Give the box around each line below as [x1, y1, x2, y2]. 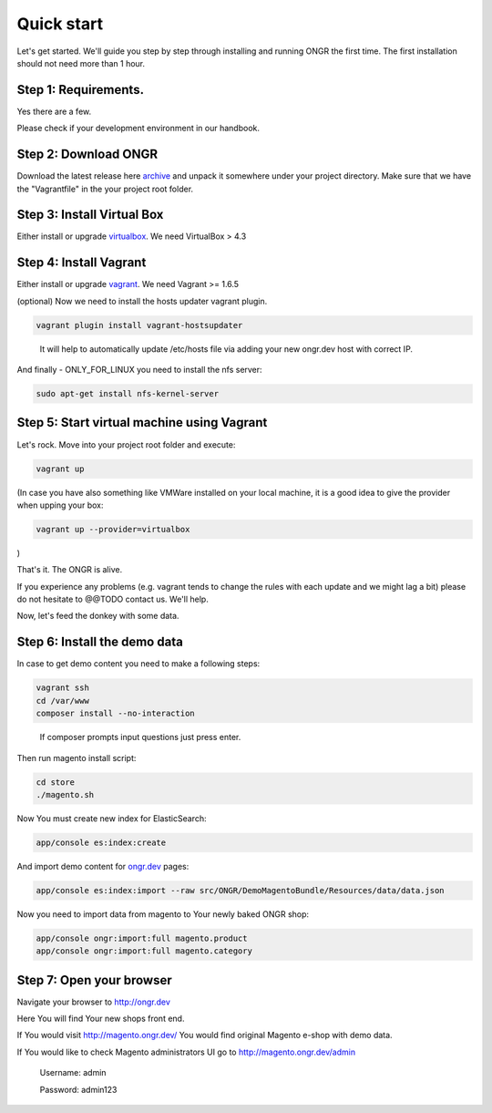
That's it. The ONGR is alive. [16, 564, 123, 575]
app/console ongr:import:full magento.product [36, 933, 248, 943]
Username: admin [39, 1067, 107, 1078]
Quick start [16, 14, 104, 34]
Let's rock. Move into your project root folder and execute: [16, 438, 236, 450]
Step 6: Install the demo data [16, 634, 184, 650]
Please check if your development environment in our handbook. [16, 123, 260, 134]
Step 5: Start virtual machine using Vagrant [16, 415, 268, 430]
